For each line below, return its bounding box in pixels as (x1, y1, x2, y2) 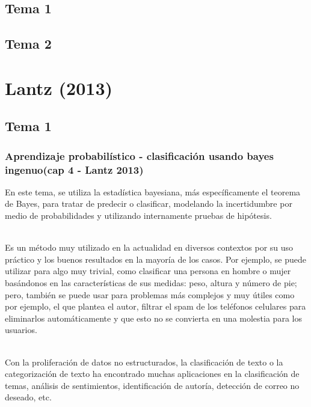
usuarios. (5, 323, 37, 336)
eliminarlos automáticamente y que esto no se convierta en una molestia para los (5, 311, 302, 324)
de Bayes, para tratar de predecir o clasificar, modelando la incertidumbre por (5, 197, 292, 210)
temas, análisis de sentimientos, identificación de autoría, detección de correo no (5, 379, 300, 391)
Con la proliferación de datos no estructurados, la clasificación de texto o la (5, 355, 283, 368)
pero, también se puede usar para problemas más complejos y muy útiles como (5, 288, 295, 301)
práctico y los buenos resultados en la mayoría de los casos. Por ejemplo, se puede (5, 252, 307, 265)
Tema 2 (5, 34, 52, 53)
